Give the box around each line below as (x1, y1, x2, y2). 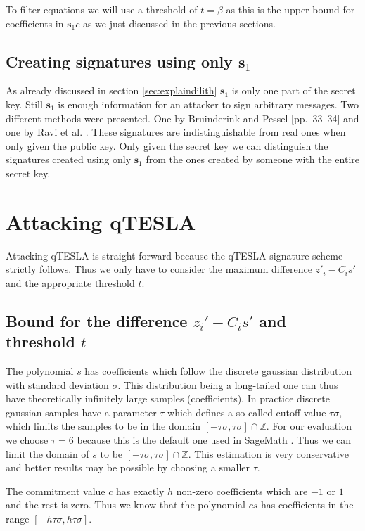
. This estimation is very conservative (188, 446, 349, 461)
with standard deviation (6, 377, 109, 392)
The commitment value (6, 483, 105, 498)
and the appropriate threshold (6, 275, 135, 290)
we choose (6, 433, 49, 447)
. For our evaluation (266, 418, 352, 433)
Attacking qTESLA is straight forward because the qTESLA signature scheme (6, 248, 343, 262)
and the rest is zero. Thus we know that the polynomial (6, 497, 245, 512)
